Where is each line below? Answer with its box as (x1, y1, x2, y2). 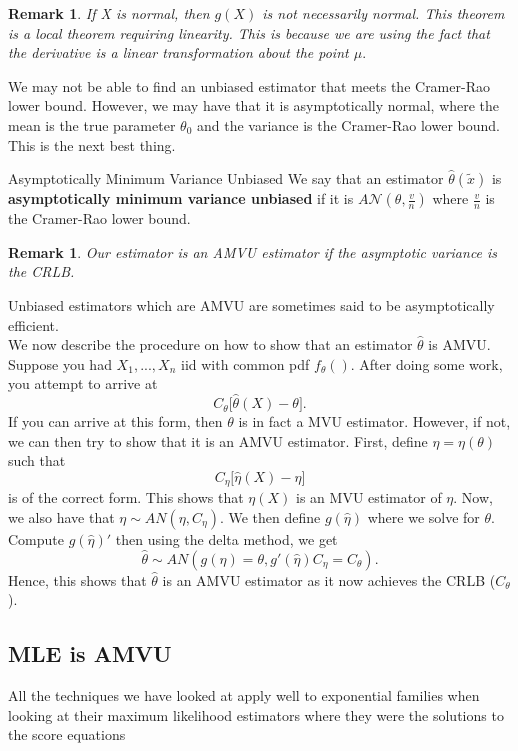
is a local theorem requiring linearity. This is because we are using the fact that (8, 22, 490, 43)
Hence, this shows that (8, 569, 147, 590)
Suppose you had (8, 353, 112, 374)
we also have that (8, 506, 115, 527)
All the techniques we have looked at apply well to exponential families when (8, 685, 480, 706)
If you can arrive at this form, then (8, 411, 223, 432)
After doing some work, (359, 353, 503, 374)
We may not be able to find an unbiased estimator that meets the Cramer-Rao (8, 75, 490, 96)
